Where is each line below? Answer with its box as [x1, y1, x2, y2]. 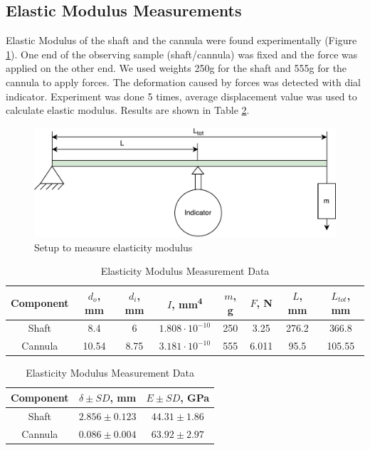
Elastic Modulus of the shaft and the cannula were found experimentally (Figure [6, 33, 357, 48]
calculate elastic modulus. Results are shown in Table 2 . [6, 103, 250, 117]
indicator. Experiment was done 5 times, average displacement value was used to [6, 88, 357, 103]
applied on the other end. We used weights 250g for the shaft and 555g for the [6, 61, 347, 75]
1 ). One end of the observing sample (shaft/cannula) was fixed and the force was [6, 46, 358, 61]
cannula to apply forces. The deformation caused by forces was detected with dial [6, 74, 361, 89]
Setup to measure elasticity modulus [34, 239, 193, 254]
